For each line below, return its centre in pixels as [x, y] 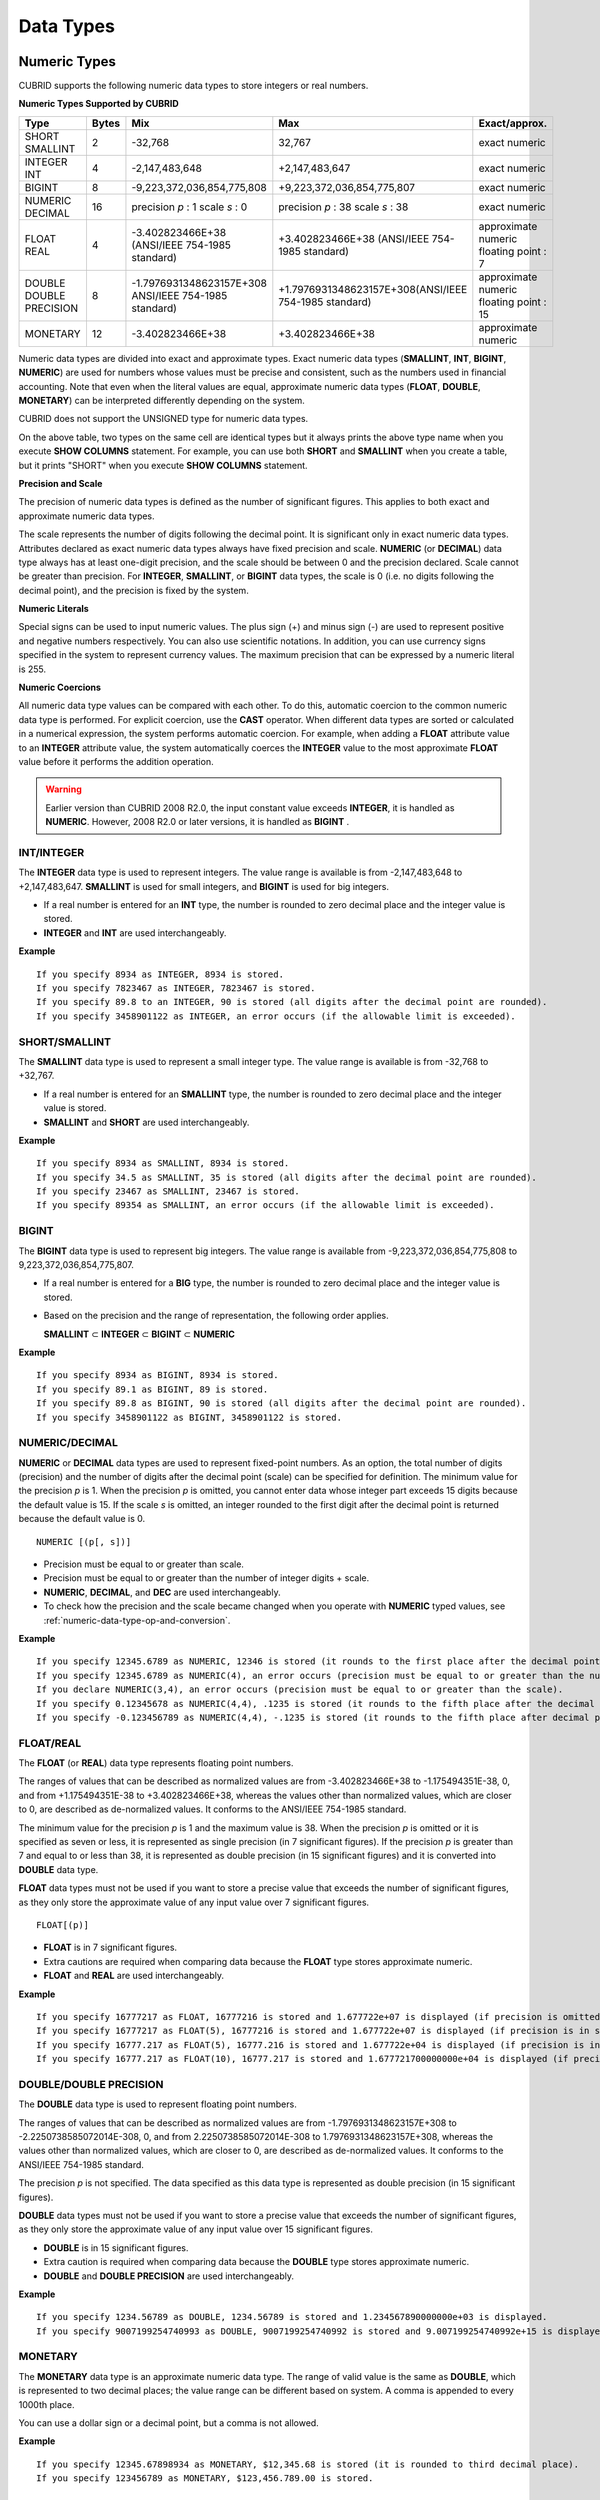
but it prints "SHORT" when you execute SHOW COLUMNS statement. [163, 465]
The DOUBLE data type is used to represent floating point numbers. [157, 2104]
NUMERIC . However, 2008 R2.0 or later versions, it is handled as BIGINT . [197, 822]
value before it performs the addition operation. [116, 761]
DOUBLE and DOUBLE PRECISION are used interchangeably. [169, 2276]
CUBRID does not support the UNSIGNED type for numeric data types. [163, 419]
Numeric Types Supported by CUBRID [98, 104]
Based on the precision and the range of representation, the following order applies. [216, 1316]
